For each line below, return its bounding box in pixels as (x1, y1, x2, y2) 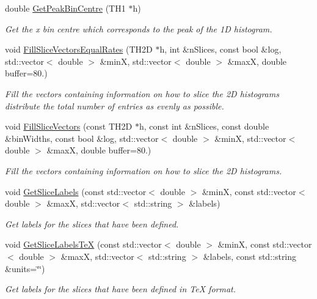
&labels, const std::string (203, 249, 297, 262)
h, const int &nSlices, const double (139, 120, 269, 133)
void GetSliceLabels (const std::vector (5, 185, 147, 197)
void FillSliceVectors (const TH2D (5, 120, 133, 133)
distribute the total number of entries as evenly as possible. (5, 99, 224, 112)
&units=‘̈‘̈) (5, 262, 45, 275)
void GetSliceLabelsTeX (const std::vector (5, 238, 162, 251)
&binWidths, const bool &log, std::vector (5, 131, 159, 144)
